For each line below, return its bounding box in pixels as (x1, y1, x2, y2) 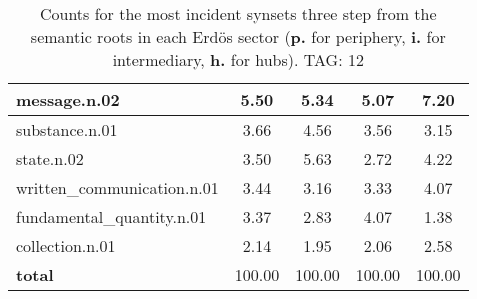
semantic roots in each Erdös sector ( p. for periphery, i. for (30, 25, 446, 48)
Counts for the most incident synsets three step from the (39, 2, 437, 25)
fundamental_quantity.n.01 (16, 205, 207, 228)
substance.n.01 (16, 118, 118, 141)
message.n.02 (16, 88, 120, 111)
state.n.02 (16, 147, 84, 170)
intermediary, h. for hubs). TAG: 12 (112, 48, 364, 71)
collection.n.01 (16, 234, 116, 257)
